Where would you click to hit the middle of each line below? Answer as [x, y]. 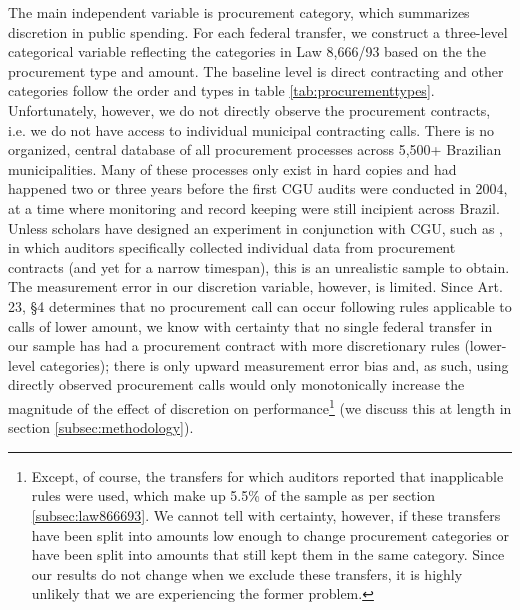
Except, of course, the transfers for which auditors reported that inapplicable [267, 475]
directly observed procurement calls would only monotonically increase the [236, 384]
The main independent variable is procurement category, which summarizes [239, 12]
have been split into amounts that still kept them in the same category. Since [268, 554]
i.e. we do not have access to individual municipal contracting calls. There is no [251, 129]
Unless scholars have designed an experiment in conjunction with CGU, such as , [255, 227]
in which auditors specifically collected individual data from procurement [232, 247]
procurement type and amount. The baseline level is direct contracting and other [256, 70]
